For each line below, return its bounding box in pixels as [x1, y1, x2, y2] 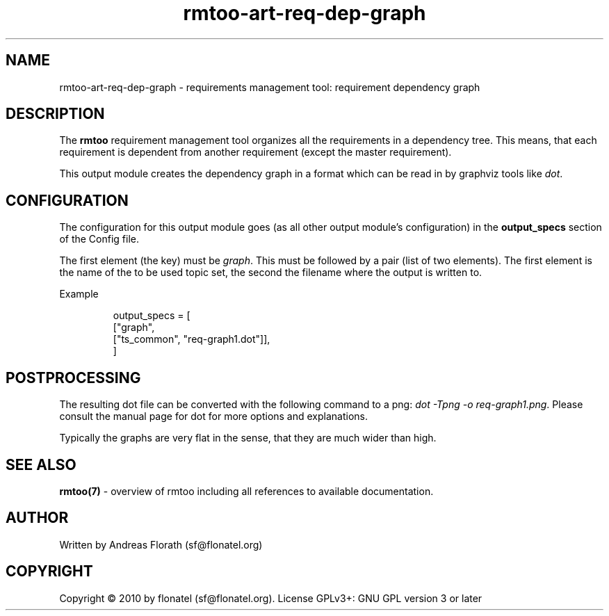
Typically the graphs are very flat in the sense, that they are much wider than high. [59, 432, 437, 444]
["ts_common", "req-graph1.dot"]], [113, 333, 270, 346]
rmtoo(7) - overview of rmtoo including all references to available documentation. [59, 485, 434, 497]
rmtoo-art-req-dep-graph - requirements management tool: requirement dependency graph [59, 81, 480, 93]
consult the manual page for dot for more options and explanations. [59, 410, 368, 423]
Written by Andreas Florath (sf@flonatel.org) [59, 538, 263, 551]
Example [59, 288, 99, 300]
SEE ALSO [6, 455, 76, 473]
